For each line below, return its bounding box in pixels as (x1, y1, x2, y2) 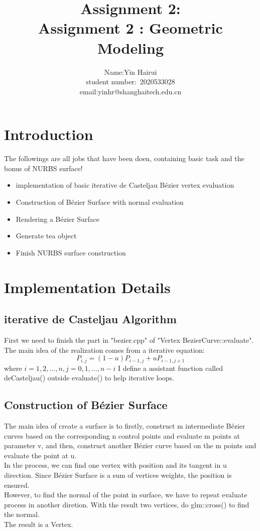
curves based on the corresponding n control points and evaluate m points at (4, 430, 240, 441)
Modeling (97, 37, 164, 58)
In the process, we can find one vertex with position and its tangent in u (4, 460, 227, 470)
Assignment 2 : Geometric (38, 18, 223, 38)
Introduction (4, 124, 93, 145)
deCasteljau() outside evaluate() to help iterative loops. (4, 372, 174, 383)
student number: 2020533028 (86, 76, 175, 87)
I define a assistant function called (117, 362, 223, 373)
